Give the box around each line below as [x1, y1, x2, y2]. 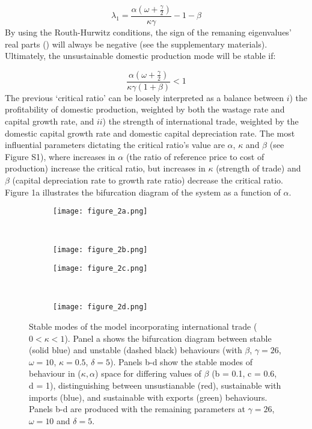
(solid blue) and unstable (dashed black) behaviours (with [29, 344, 242, 356]
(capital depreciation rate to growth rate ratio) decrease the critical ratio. [12, 174, 283, 186]
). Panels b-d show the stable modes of [110, 355, 252, 368]
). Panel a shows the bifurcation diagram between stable [64, 332, 272, 344]
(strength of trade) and [216, 162, 301, 174]
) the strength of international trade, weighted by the [102, 115, 299, 128]
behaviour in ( [29, 367, 81, 380]
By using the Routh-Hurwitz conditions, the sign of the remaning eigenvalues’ [5, 26, 292, 39]
